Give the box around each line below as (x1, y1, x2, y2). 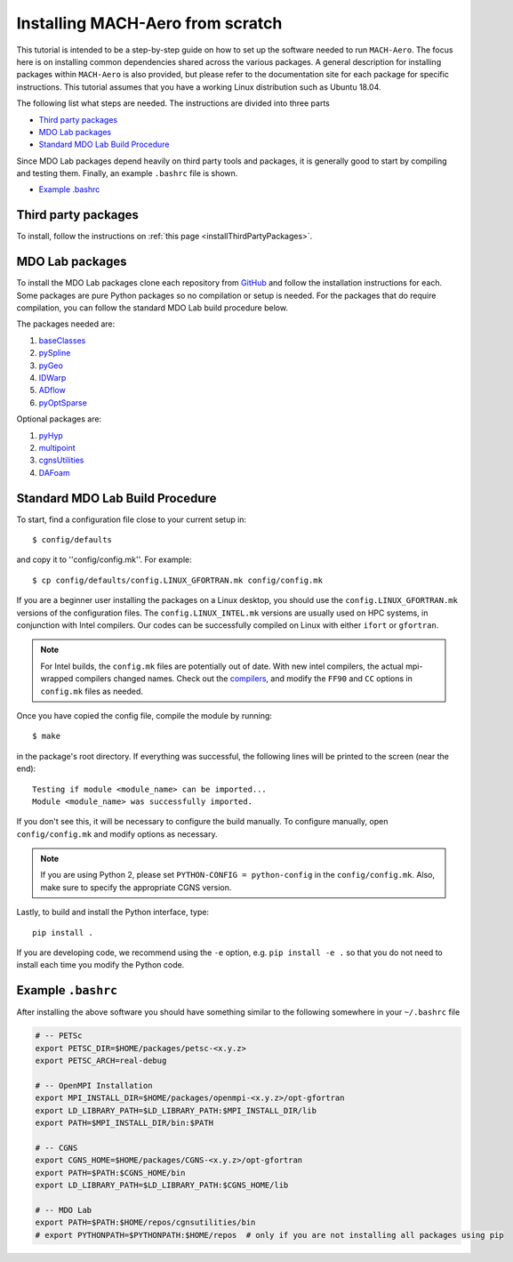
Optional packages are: (16, 414, 102, 424)
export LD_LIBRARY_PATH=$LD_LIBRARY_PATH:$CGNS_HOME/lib (35, 1179, 289, 1190)
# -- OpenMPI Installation (35, 1081, 153, 1090)
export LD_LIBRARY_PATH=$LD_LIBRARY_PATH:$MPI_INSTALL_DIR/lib (35, 1105, 317, 1115)
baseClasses (38, 334, 86, 346)
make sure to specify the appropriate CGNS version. (40, 881, 232, 893)
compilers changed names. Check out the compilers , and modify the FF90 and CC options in (75, 673, 413, 684)
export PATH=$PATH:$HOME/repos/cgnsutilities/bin (35, 1218, 256, 1227)
